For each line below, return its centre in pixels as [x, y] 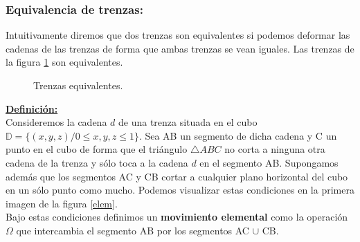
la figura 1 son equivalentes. [64, 62]
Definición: [32, 108]
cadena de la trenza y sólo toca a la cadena [97, 162]
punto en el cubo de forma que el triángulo [97, 149]
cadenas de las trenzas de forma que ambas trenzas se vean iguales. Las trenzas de [180, 48]
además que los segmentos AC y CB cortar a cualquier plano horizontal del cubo [177, 176]
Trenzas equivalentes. [78, 85]
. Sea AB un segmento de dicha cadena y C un [238, 135]
